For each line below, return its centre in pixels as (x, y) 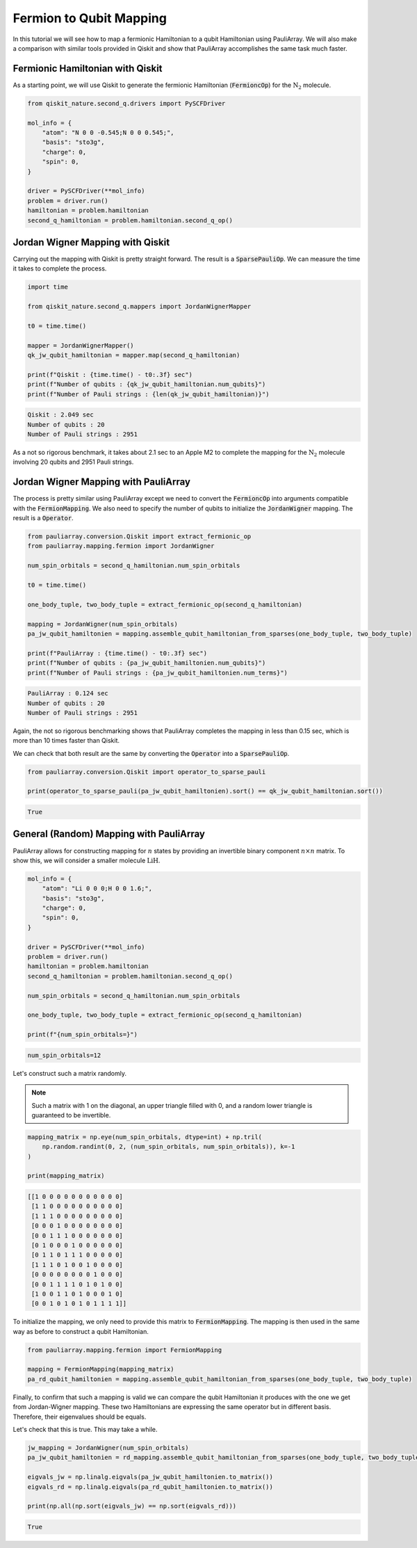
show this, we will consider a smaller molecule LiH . (87, 860)
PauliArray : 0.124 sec (68, 693)
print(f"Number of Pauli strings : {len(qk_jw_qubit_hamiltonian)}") (148, 394)
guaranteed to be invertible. (71, 1115)
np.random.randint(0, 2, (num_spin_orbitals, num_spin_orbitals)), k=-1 (169, 1147)
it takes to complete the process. (60, 268)
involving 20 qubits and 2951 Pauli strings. (73, 462)
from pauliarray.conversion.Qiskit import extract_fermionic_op (139, 537)
